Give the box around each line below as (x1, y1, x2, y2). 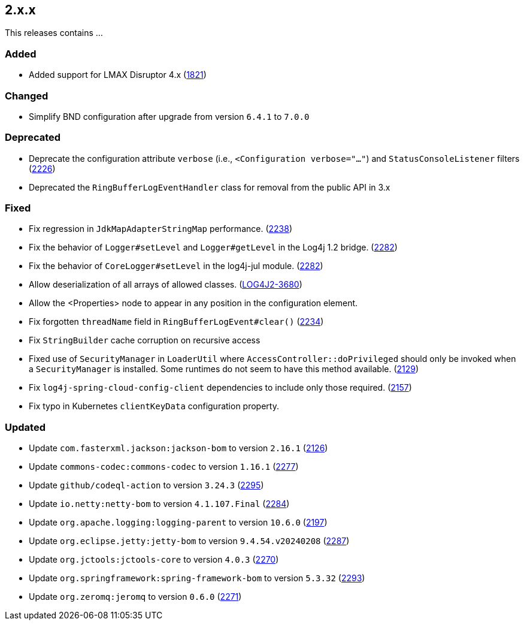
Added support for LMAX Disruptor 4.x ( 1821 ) (29, 70, 207, 80)
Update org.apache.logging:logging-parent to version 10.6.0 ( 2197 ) (29, 517, 328, 528)
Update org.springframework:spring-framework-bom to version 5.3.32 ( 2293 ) (29, 573, 365, 584)
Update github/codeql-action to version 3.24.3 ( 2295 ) (29, 480, 264, 491)
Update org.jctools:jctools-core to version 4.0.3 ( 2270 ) (29, 554, 279, 565)
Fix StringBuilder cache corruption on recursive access (29, 335, 261, 346)
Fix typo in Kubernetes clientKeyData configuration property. (29, 401, 279, 412)
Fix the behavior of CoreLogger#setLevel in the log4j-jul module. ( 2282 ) (29, 261, 323, 271)
